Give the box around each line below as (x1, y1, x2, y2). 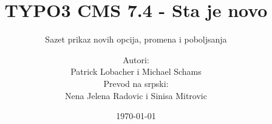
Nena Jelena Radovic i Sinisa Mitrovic (65, 89, 207, 102)
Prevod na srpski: (103, 77, 169, 89)
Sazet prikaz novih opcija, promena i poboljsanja (45, 33, 227, 46)
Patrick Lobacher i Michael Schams (70, 65, 202, 78)
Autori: (123, 53, 149, 66)
